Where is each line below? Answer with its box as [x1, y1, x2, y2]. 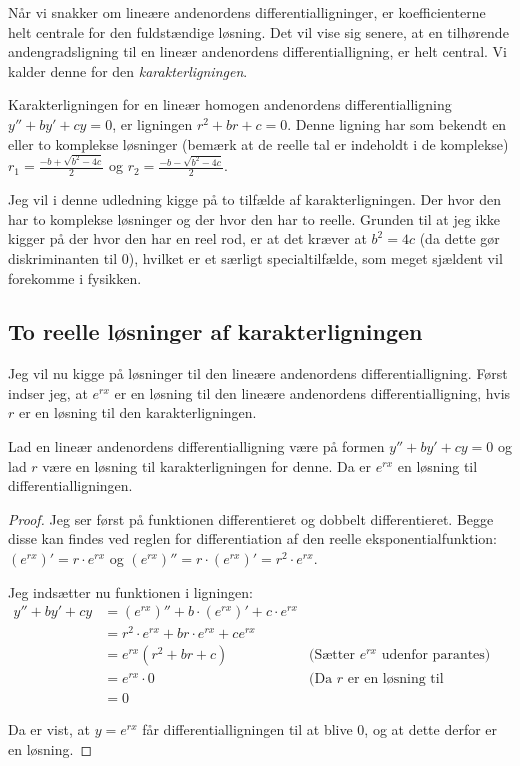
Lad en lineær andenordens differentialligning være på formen [8, 436, 385, 457]
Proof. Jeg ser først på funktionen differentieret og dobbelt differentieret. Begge [8, 508, 494, 529]
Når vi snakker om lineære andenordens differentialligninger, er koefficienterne [8, 2, 486, 22]
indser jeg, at [8, 382, 88, 403]
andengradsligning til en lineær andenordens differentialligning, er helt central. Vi [8, 41, 508, 62]
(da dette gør [419, 228, 500, 249]
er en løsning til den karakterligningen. [18, 402, 257, 423]
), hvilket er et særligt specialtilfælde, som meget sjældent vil [128, 247, 503, 268]
